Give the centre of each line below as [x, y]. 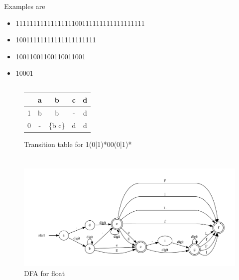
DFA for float [45, 273]
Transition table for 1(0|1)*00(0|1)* [78, 144]
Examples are [25, 6]
